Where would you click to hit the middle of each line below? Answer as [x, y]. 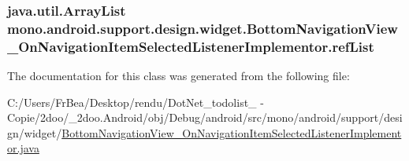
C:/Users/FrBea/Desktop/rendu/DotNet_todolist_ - [136, 102]
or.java [23, 148]
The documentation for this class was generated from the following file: [178, 76]
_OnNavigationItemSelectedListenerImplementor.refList [191, 46]
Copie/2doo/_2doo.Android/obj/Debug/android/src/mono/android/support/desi [205, 117]
